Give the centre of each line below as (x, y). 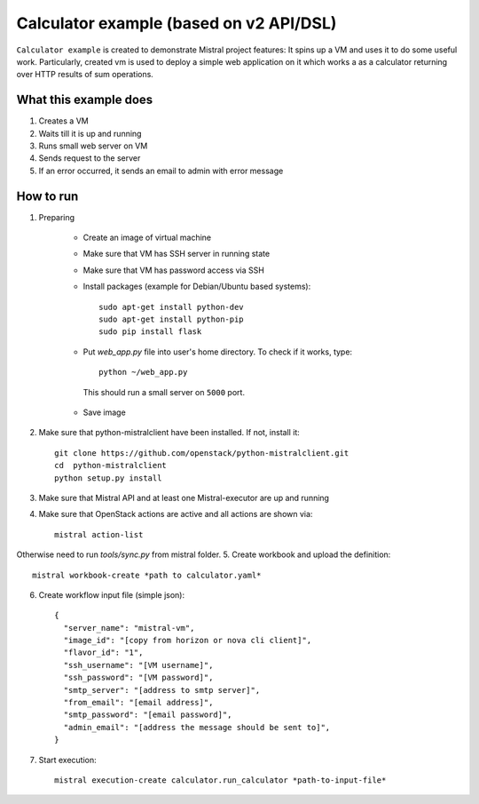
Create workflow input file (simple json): (112, 594)
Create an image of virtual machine (147, 238)
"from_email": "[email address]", (138, 703)
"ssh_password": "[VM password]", (138, 678)
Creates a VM (63, 121)
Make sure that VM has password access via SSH (174, 270)
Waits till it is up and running (90, 133)
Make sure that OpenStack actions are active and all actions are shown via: (176, 514)
